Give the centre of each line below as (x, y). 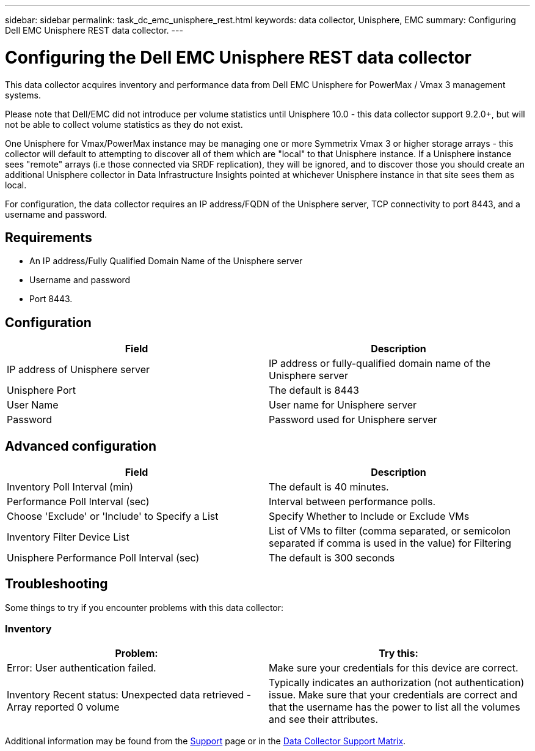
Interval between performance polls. (352, 502)
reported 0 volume (77, 707)
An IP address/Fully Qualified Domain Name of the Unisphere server (166, 261)
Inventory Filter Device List (68, 537)
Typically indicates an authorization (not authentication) (397, 682)
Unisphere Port (42, 390)
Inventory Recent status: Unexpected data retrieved (126, 694)
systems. (23, 95)
